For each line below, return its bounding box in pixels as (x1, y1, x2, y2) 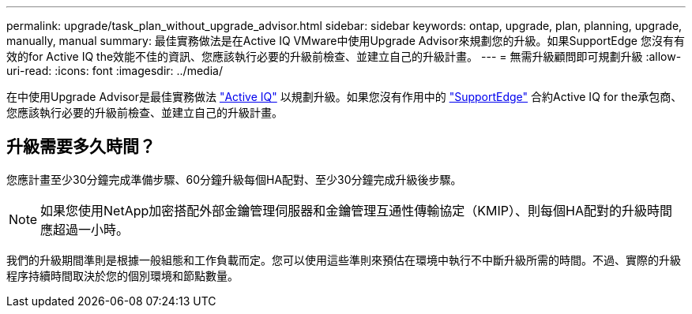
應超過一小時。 (40, 221, 130, 237)
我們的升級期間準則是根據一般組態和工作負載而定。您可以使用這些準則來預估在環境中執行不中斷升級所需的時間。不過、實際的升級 (6, 252, 681, 267)
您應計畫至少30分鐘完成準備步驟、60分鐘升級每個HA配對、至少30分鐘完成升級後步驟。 (6, 172, 462, 186)
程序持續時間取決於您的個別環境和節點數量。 (6, 268, 239, 282)
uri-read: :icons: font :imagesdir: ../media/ (6, 64, 223, 77)
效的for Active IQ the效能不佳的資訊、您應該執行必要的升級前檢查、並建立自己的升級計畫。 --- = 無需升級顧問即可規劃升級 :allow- (6, 50, 682, 63)
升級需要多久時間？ (6, 136, 156, 157)
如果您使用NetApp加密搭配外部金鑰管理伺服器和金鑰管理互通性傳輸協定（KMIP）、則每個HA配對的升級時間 (40, 202, 672, 219)
